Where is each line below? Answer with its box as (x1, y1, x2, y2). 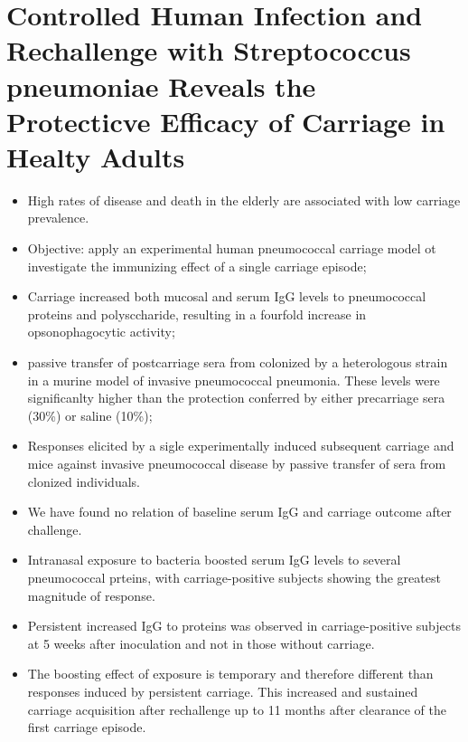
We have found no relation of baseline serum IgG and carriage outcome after (27, 502, 452, 521)
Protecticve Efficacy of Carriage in (6, 102, 445, 139)
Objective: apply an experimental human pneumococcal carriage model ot (27, 239, 436, 258)
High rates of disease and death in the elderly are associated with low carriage (27, 190, 461, 209)
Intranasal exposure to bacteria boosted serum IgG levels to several (27, 550, 401, 569)
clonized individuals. (27, 471, 140, 490)
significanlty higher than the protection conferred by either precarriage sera (27, 388, 445, 407)
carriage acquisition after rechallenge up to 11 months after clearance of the (27, 699, 446, 718)
